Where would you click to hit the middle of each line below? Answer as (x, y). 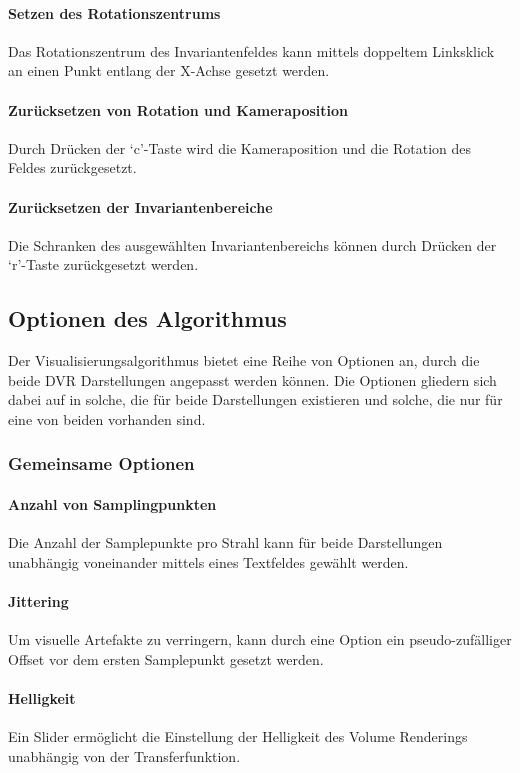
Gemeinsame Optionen (101, 463)
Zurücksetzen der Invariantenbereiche (140, 206)
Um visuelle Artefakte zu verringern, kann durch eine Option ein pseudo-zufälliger (260, 639)
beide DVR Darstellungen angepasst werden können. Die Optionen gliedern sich (252, 379)
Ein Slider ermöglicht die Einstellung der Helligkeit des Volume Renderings (238, 736)
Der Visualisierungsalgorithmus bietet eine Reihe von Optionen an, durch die (244, 360)
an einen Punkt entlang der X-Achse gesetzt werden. (169, 70)
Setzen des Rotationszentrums (114, 12)
